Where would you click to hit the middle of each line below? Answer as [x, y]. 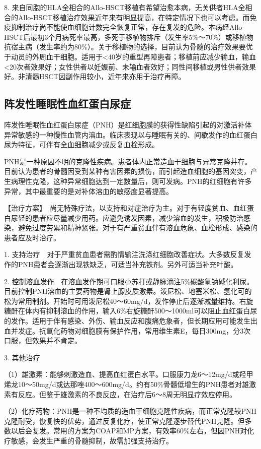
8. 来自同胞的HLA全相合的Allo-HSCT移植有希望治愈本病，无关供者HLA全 [125, 7]
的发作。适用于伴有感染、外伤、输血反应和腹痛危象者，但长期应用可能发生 [127, 321]
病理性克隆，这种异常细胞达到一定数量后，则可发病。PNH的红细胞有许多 [131, 181]
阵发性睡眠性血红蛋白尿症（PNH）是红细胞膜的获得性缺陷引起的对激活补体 [128, 124]
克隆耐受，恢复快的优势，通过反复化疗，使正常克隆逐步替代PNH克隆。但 [124, 421]
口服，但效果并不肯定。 [43, 340]
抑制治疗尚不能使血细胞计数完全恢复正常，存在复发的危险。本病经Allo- [127, 27]
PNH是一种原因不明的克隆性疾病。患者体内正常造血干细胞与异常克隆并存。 [128, 161]
